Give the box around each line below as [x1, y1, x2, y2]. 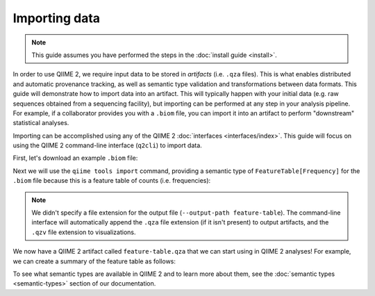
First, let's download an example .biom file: [12, 154, 138, 163]
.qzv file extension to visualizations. [31, 228, 136, 236]
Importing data [12, 10, 101, 26]
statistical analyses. [12, 119, 69, 127]
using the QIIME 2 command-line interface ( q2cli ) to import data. [12, 141, 203, 149]
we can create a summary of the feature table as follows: [12, 257, 176, 265]
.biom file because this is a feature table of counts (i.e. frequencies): [12, 176, 211, 185]
